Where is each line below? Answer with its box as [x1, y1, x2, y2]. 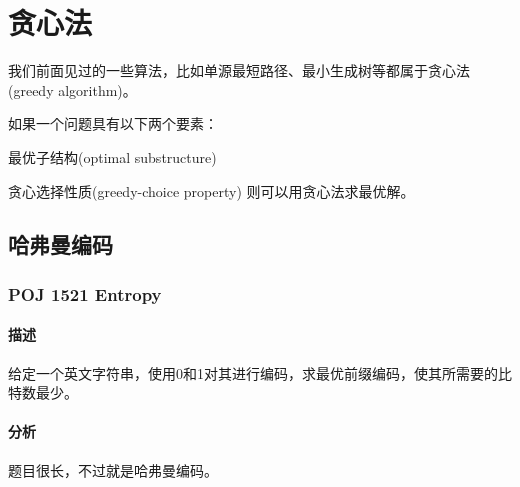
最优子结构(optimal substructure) [8, 146, 217, 167]
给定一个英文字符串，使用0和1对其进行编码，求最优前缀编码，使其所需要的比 [8, 362, 512, 383]
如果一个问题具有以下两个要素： [8, 113, 218, 134]
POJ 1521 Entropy [8, 281, 162, 306]
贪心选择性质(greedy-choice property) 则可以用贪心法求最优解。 [8, 180, 415, 201]
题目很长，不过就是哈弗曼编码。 [8, 459, 218, 480]
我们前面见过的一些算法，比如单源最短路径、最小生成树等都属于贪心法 [8, 60, 470, 81]
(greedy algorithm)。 [8, 79, 137, 100]
